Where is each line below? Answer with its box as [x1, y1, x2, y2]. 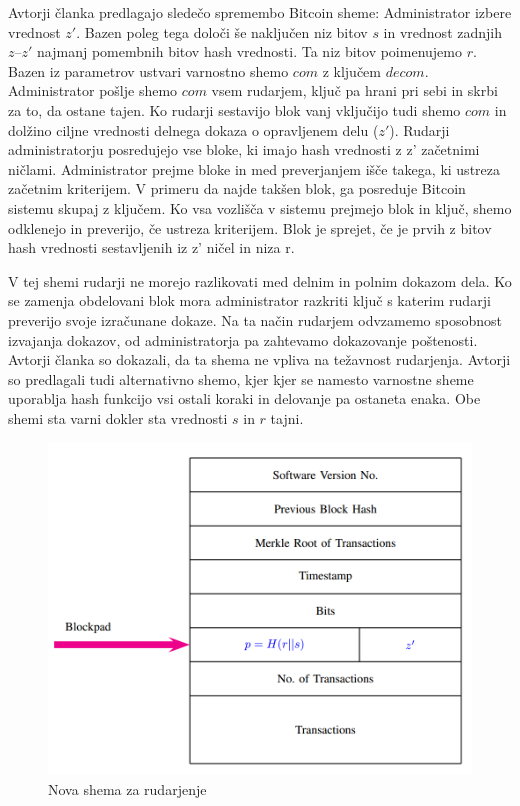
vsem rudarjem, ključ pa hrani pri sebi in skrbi [211, 80, 498, 101]
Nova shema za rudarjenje [48, 778, 207, 799]
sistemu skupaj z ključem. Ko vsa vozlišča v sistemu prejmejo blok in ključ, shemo [8, 197, 512, 218]
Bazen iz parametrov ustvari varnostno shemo [8, 60, 289, 81]
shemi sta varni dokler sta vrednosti [8, 407, 228, 428]
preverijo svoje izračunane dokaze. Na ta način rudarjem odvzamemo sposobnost [8, 309, 503, 330]
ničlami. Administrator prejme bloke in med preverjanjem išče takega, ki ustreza [8, 158, 500, 179]
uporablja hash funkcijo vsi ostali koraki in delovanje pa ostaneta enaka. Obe [8, 388, 481, 409]
